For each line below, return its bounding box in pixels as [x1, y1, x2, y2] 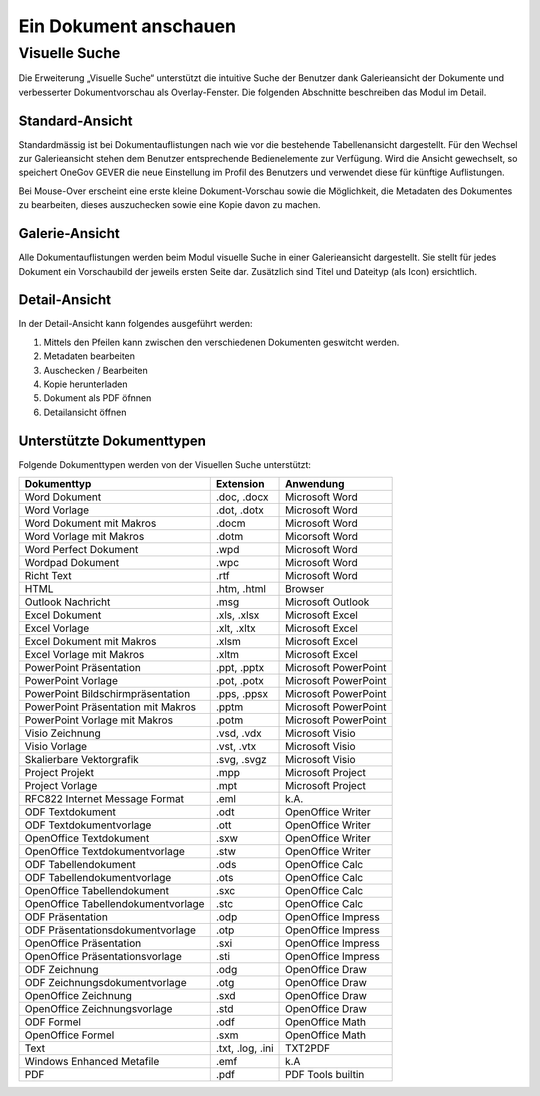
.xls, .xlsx [215, 608, 260, 622]
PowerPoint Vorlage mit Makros [24, 713, 174, 727]
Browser [285, 582, 325, 596]
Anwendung [285, 477, 345, 491]
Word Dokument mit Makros [24, 516, 157, 530]
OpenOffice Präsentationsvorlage [24, 950, 182, 964]
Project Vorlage [24, 779, 98, 793]
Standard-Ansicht [18, 112, 133, 129]
